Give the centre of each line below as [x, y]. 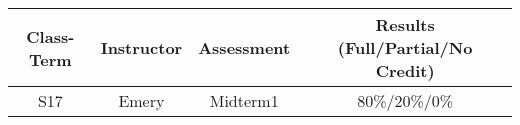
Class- [50, 36]
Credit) [405, 70]
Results [405, 24]
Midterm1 [244, 100]
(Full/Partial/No [405, 47]
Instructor [141, 47]
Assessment [244, 47]
